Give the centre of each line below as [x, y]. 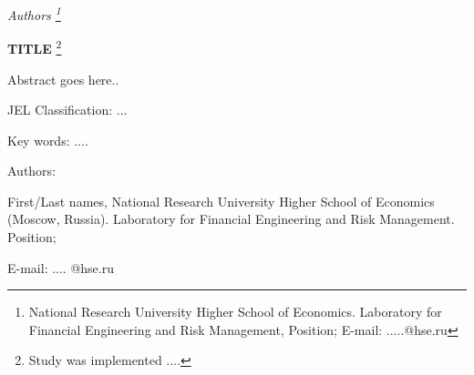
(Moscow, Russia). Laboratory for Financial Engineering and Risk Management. [231, 219]
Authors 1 [34, 13]
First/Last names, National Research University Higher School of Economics [221, 201]
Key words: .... [48, 140]
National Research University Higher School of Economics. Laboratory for [235, 312]
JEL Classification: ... [67, 110]
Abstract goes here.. [63, 79]
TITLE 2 [35, 47]
